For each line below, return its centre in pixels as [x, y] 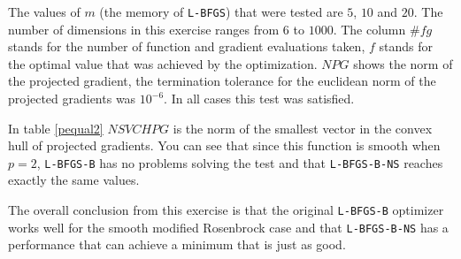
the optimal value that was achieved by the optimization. [163, 63]
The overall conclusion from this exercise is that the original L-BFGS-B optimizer [226, 210]
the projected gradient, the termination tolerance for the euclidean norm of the [222, 81]
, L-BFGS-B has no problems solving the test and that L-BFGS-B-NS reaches [240, 162]
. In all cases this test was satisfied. [259, 99]
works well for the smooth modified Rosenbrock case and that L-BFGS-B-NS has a [228, 227]
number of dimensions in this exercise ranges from [144, 29]
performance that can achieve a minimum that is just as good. [177, 244]
